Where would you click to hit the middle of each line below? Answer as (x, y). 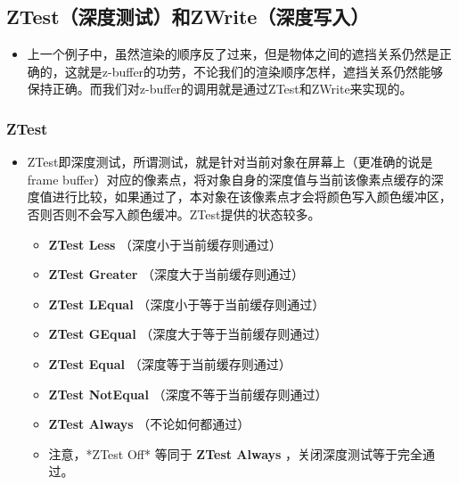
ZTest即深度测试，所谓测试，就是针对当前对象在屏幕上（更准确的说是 (230, 162)
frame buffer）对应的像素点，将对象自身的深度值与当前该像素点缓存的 (229, 179)
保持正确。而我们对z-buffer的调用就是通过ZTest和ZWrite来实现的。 (220, 89)
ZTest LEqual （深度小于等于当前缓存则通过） (187, 304)
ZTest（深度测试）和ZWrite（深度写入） (188, 16)
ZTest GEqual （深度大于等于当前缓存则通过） (188, 334)
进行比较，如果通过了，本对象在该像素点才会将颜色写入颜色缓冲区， (252, 197)
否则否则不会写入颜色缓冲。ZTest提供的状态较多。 (174, 214)
